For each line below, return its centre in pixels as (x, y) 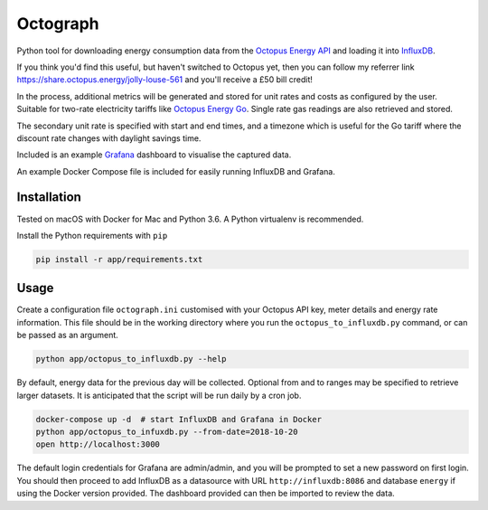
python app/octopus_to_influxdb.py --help (131, 359)
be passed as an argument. (68, 335)
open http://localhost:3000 (98, 444)
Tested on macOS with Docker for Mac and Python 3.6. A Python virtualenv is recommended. (190, 219)
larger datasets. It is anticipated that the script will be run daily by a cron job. (159, 395)
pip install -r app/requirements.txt (119, 259)
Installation (49, 198)
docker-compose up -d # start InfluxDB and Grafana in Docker (179, 419)
